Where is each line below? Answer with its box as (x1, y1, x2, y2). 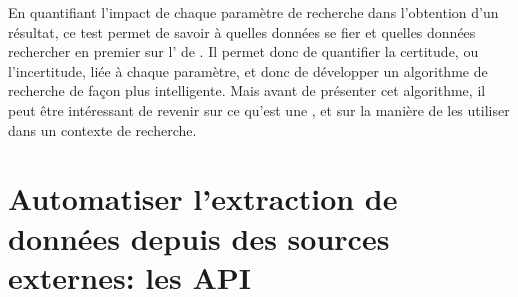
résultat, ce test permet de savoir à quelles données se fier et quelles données (8, 21, 476, 42)
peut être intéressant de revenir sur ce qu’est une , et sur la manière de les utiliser (8, 99, 510, 120)
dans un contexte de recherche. (8, 119, 197, 140)
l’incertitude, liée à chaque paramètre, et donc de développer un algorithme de (8, 60, 488, 81)
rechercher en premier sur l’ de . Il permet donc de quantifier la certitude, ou (8, 41, 479, 62)
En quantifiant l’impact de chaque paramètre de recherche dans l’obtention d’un (8, 2, 499, 22)
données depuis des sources (8, 217, 390, 258)
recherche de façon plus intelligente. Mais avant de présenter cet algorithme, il (8, 80, 486, 101)
